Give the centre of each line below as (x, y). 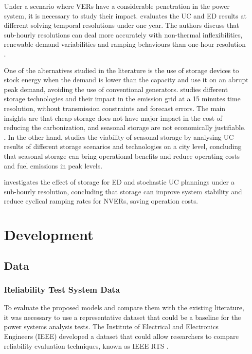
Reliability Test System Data (62, 289)
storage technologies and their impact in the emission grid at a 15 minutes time (122, 99)
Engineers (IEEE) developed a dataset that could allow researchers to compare (121, 336)
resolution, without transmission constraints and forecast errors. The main (115, 108)
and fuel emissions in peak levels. (53, 165)
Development (49, 234)
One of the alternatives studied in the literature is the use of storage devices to (122, 70)
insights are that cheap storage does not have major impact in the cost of (113, 118)
